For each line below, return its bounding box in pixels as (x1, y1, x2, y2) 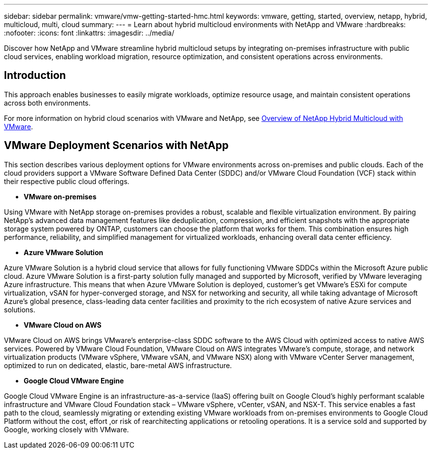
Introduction (4, 69, 66, 82)
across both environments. (4, 98, 91, 107)
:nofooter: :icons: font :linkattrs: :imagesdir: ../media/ (4, 29, 175, 37)
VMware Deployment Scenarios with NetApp (4, 139, 229, 152)
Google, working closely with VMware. (4, 425, 129, 434)
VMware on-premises (24, 192, 97, 201)
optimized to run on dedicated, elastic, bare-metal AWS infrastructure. (4, 361, 232, 370)
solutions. (4, 305, 36, 314)
